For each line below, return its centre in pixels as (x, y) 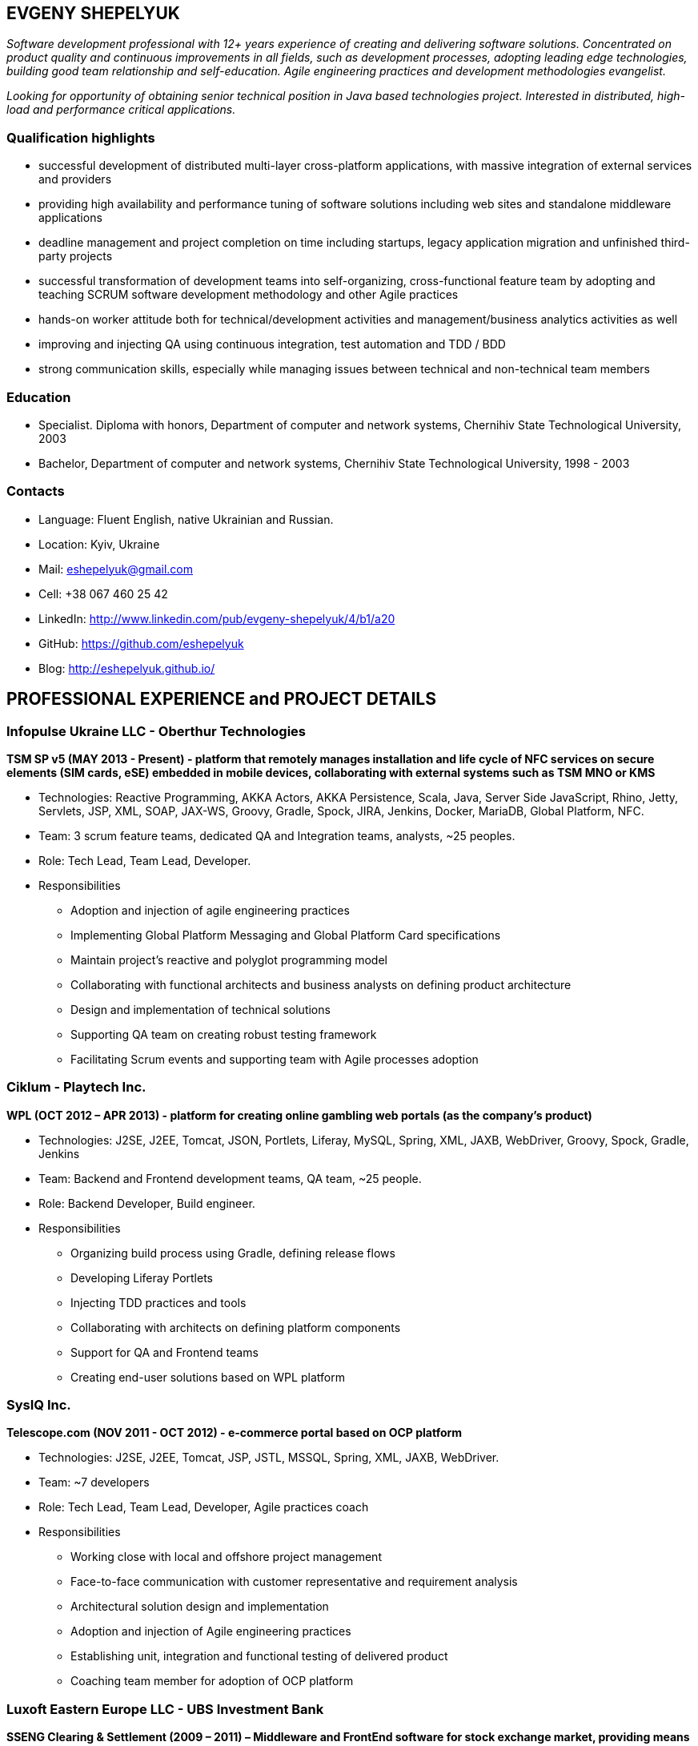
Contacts (36, 491)
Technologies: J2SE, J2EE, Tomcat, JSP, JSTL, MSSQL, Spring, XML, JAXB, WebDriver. (269, 1458)
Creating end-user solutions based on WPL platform (208, 1377)
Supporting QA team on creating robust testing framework (224, 1034)
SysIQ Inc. (39, 1405)
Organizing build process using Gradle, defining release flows (233, 1253)
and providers (75, 179)
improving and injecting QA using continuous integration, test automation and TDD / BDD (272, 344)
